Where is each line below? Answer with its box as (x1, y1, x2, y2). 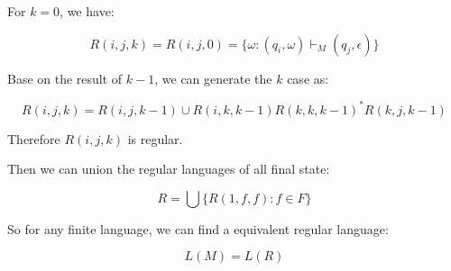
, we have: (60, 2, 115, 20)
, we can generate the (154, 68, 272, 87)
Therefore (7, 129, 60, 148)
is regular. (127, 129, 183, 148)
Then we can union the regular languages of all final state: (7, 159, 330, 178)
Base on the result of (7, 68, 123, 87)
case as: (287, 68, 329, 87)
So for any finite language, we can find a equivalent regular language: (7, 219, 389, 238)
